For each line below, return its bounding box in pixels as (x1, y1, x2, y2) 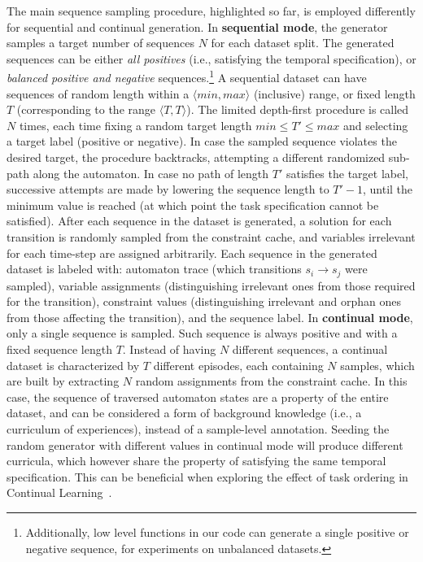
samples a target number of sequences (7, 34, 194, 51)
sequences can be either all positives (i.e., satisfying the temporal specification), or (7, 50, 416, 67)
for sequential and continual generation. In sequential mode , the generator (7, 18, 388, 35)
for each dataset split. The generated (211, 34, 395, 51)
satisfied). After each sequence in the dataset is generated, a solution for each (7, 212, 392, 229)
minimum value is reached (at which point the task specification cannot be (7, 196, 379, 213)
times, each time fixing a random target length (19, 116, 252, 133)
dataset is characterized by (7, 356, 140, 373)
